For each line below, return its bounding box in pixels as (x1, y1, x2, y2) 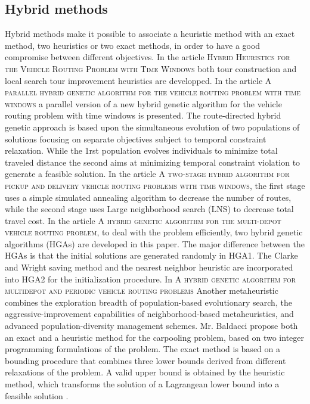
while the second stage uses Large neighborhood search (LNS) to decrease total (5, 203, 294, 215)
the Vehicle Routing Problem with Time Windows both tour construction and (5, 62, 297, 74)
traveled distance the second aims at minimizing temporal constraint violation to (5, 156, 300, 168)
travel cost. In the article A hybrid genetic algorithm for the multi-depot (5, 214, 281, 226)
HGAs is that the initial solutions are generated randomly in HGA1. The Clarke (5, 249, 298, 262)
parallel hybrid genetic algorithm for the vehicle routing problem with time (5, 86, 301, 98)
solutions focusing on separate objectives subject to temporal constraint (5, 132, 266, 145)
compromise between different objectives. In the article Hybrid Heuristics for (5, 51, 290, 63)
